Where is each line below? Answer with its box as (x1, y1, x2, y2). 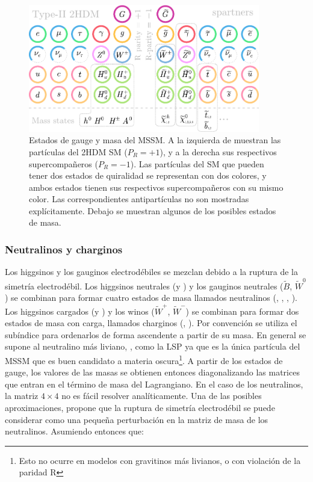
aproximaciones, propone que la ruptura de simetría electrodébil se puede (5, 401, 275, 413)
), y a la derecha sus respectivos (160, 145, 277, 158)
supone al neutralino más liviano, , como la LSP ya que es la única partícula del (5, 340, 300, 353)
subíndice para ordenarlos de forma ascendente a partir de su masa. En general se (5, 328, 306, 341)
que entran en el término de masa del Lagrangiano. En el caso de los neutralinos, (5, 377, 303, 390)
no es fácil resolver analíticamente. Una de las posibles (61, 389, 262, 402)
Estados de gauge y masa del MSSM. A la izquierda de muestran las (29, 134, 281, 146)
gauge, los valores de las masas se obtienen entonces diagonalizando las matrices (5, 366, 300, 378)
